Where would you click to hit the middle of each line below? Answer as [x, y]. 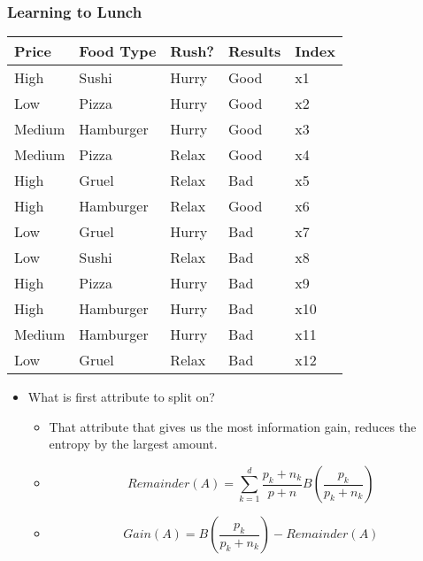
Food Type [118, 51]
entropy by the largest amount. [133, 444]
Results [255, 51]
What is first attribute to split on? [121, 397]
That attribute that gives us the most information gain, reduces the [233, 426]
